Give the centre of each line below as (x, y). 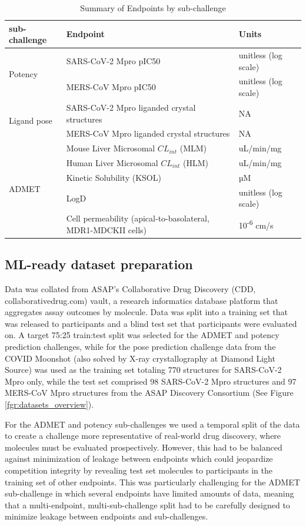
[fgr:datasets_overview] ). (49, 404)
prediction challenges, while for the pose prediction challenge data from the (140, 347)
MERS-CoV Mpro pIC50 (111, 87)
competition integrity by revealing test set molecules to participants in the (139, 470)
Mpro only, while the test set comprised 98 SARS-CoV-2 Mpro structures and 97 (151, 381)
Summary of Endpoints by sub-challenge (153, 8)
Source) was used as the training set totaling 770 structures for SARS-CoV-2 (143, 370)
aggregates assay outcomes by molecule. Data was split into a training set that (147, 312)
